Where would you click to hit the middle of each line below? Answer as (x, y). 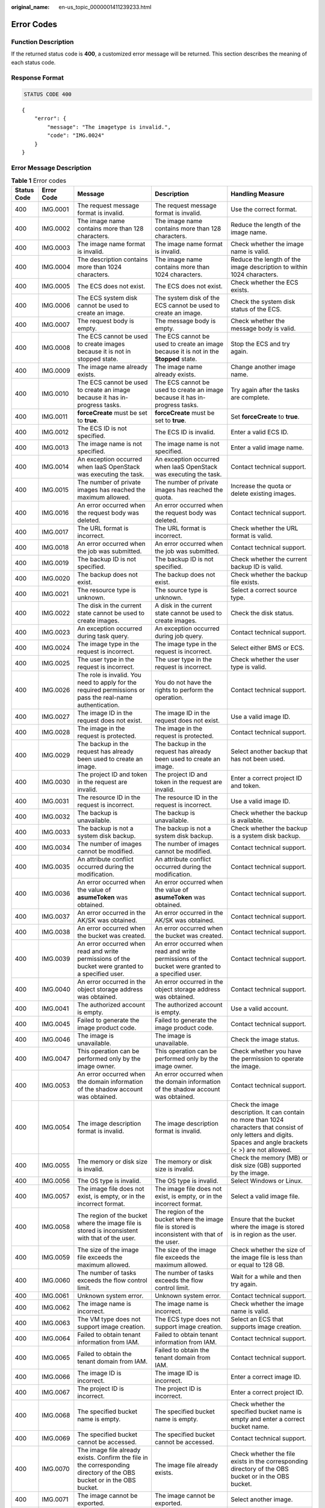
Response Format (38, 78)
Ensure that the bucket (263, 1219)
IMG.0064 (56, 1338)
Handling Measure (258, 194)
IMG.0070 (56, 1469)
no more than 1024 (257, 1120)
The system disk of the (187, 297)
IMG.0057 (56, 1196)
